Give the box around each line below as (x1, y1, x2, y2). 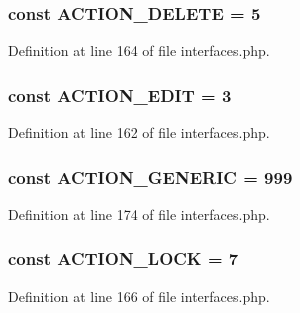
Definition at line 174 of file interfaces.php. (8, 203, 270, 224)
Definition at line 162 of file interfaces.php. (8, 122, 270, 143)
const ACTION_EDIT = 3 (8, 82, 232, 107)
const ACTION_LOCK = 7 (8, 246, 239, 271)
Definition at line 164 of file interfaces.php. (8, 40, 270, 61)
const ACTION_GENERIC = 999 (8, 164, 293, 189)
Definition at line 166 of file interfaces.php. (8, 285, 270, 306)
